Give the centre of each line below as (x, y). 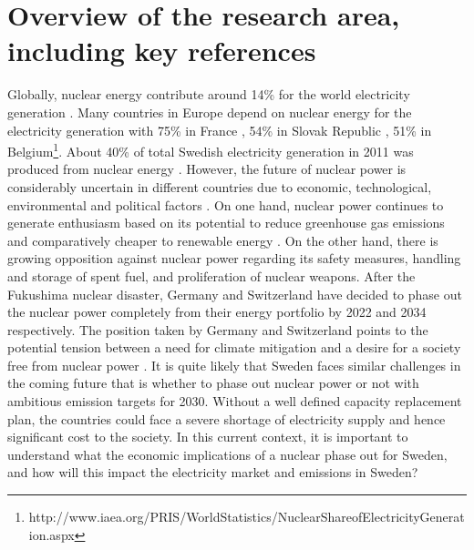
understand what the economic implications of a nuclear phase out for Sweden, (227, 454)
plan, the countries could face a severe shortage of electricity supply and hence (227, 418)
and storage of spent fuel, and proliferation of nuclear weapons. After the (211, 275)
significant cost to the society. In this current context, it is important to (208, 437)
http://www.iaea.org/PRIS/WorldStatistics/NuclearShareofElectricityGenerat (247, 517)
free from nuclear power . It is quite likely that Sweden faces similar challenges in (234, 365)
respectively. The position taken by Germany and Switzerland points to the (218, 329)
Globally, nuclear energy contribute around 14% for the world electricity (209, 94)
